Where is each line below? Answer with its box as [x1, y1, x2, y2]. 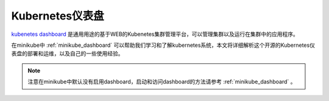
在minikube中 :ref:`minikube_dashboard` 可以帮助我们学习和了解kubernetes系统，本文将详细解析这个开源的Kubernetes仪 [11, 41, 315, 49]
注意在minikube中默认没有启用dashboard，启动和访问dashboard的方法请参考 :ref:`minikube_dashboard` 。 [27, 78, 296, 85]
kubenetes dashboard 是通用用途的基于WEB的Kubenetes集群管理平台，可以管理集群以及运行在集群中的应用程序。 [11, 30, 299, 38]
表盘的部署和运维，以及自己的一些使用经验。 [11, 50, 124, 57]
